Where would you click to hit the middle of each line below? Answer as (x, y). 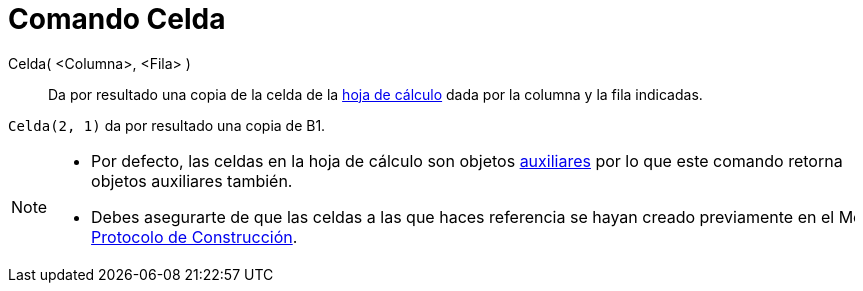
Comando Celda (117, 19)
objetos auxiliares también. (192, 180)
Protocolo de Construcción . (194, 236)
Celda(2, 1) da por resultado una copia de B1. (167, 125)
